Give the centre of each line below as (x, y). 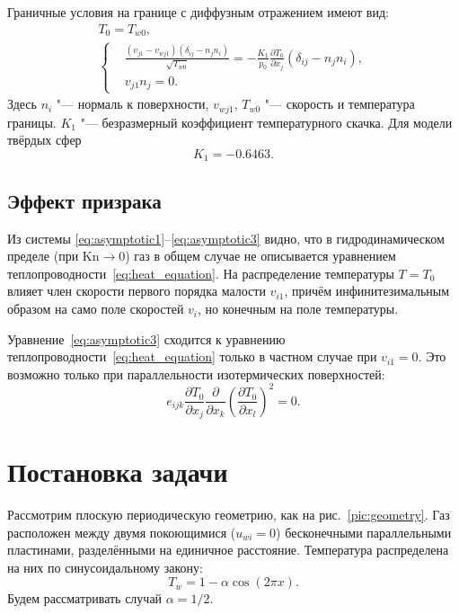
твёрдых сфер (44, 140)
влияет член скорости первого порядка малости (137, 291)
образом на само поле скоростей (96, 309)
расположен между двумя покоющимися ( (122, 532)
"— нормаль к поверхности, (132, 104)
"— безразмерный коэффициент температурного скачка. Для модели (266, 122)
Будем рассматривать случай (85, 598)
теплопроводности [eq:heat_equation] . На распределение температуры (201, 273)
